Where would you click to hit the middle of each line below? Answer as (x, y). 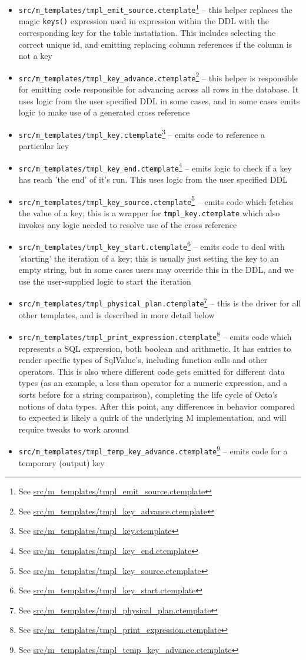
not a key (35, 56)
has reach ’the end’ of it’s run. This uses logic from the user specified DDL (153, 179)
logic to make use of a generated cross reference (104, 112)
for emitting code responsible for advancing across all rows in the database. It (159, 89)
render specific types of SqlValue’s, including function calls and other (143, 360)
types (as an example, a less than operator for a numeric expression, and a (153, 383)
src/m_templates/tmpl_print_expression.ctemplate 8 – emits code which (155, 336)
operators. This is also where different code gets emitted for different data (152, 371)
